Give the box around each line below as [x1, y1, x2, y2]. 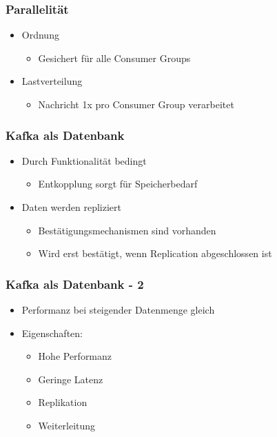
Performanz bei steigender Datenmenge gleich [21, 303, 215, 316]
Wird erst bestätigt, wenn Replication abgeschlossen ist [38, 246, 272, 261]
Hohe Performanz [38, 349, 112, 363]
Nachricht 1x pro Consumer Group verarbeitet [38, 97, 234, 111]
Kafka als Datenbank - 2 [6, 275, 144, 292]
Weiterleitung [38, 418, 96, 432]
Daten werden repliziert [21, 200, 121, 214]
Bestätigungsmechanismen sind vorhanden [38, 223, 216, 237]
